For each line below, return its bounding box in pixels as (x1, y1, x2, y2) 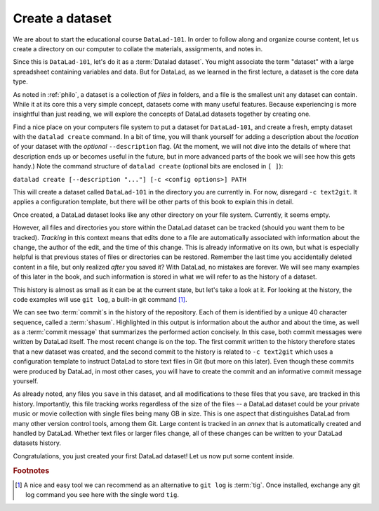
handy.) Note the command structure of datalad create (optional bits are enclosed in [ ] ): (13, 162, 284, 171)
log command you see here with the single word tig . (25, 491, 179, 499)
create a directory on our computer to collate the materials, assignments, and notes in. (13, 44, 263, 53)
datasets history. (13, 439, 61, 447)
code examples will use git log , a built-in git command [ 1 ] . (13, 295, 187, 303)
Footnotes (13, 465, 50, 475)
